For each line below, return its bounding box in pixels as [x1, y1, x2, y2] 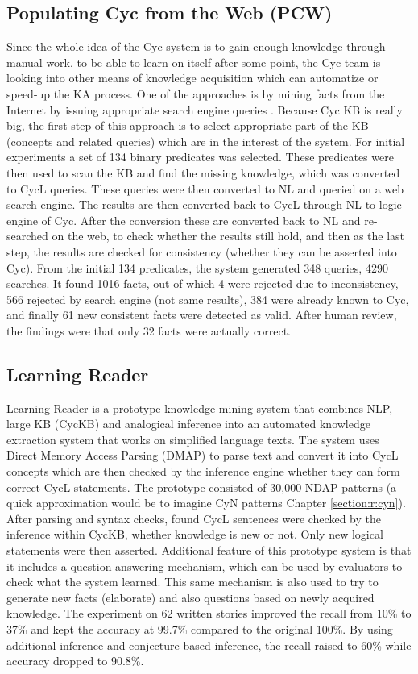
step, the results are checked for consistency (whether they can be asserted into [6, 243, 397, 260]
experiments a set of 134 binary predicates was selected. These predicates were [6, 148, 394, 165]
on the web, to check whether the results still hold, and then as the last [52, 227, 405, 244]
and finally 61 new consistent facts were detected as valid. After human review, [6, 306, 397, 323]
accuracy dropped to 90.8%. [6, 652, 144, 669]
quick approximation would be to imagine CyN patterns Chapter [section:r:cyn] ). [6, 494, 406, 511]
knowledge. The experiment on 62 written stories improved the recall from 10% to [6, 605, 412, 622]
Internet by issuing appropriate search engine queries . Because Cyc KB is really [6, 101, 403, 118]
